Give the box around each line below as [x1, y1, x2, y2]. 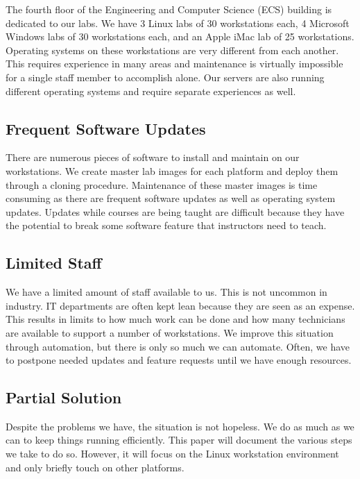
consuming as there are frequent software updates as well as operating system [6, 191, 336, 205]
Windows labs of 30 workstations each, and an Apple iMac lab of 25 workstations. [6, 29, 354, 44]
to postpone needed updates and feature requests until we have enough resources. [6, 353, 352, 367]
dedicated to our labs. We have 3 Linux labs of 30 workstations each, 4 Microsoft [6, 15, 350, 30]
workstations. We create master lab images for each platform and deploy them [6, 163, 338, 178]
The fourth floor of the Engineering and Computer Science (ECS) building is [6, 2, 332, 16]
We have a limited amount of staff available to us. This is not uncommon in [6, 285, 327, 299]
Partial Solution [6, 387, 122, 408]
